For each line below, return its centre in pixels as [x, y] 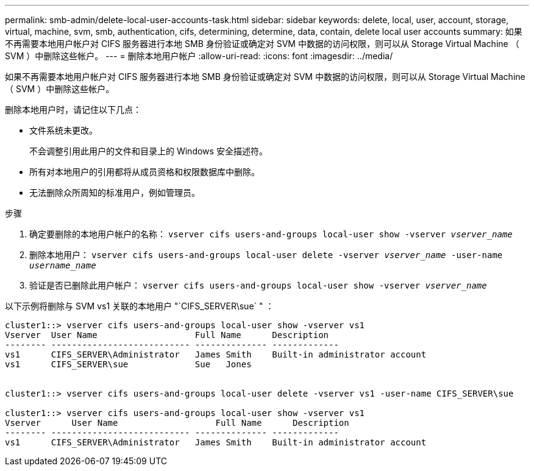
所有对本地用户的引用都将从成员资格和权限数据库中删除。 [144, 172]
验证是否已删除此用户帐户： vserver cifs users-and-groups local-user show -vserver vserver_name [258, 285]
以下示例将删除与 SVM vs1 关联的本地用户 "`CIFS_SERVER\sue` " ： [140, 306]
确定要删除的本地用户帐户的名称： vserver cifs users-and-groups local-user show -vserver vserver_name [271, 234]
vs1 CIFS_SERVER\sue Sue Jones [128, 364]
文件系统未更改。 [63, 130]
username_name [63, 265]
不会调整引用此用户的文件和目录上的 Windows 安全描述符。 [148, 151]
